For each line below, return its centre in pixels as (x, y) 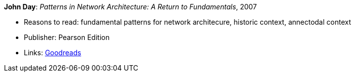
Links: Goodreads (53, 53)
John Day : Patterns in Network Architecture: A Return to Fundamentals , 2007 (130, 7)
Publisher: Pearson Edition (67, 37)
